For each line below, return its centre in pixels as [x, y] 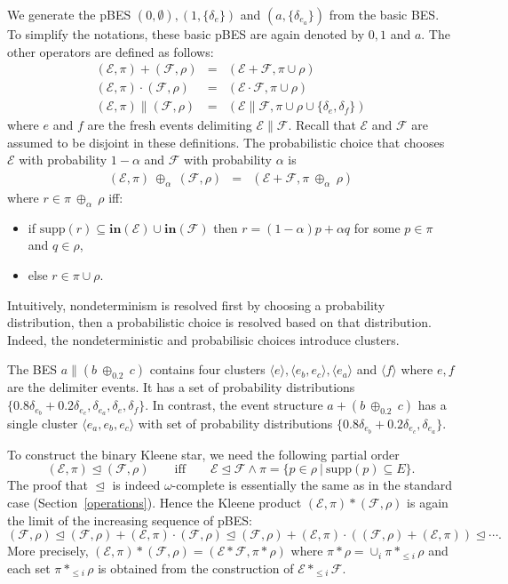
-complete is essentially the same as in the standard [312, 485]
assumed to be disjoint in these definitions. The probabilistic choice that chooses [226, 142]
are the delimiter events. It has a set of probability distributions [181, 387]
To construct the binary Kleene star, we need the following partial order [203, 454]
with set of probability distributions [235, 423]
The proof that [48, 485]
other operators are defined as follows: [111, 51]
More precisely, [48, 551]
